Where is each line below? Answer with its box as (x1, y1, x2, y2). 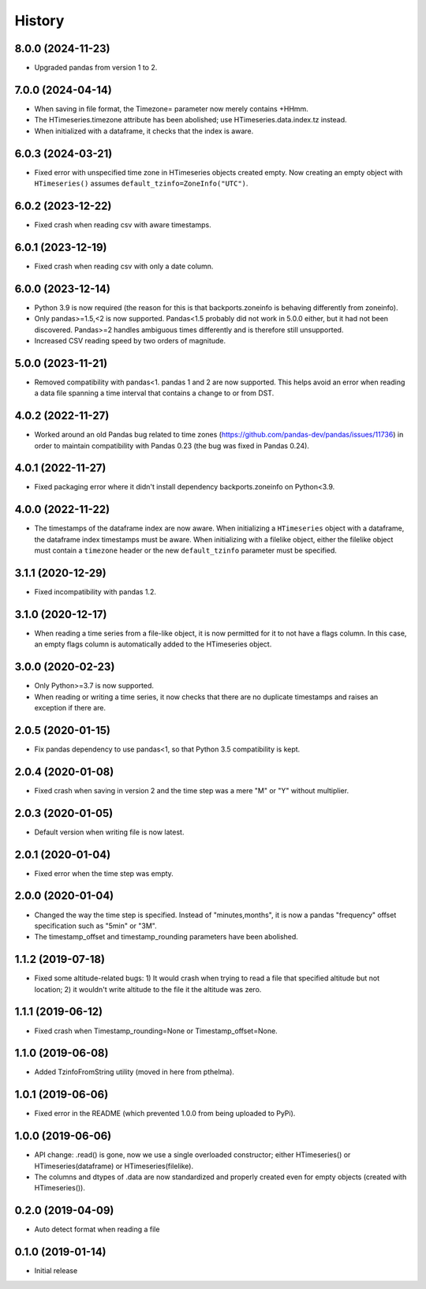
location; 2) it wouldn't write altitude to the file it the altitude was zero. (34, 984, 262, 994)
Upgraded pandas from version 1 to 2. (34, 63, 158, 73)
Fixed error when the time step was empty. (34, 868, 174, 878)
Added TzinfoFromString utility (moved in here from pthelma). (34, 1067, 234, 1077)
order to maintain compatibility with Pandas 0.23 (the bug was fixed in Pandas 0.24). (34, 440, 309, 450)
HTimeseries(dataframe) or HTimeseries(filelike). (34, 1161, 193, 1171)
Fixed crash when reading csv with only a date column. (34, 261, 214, 271)
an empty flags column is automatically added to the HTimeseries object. (34, 639, 272, 649)
